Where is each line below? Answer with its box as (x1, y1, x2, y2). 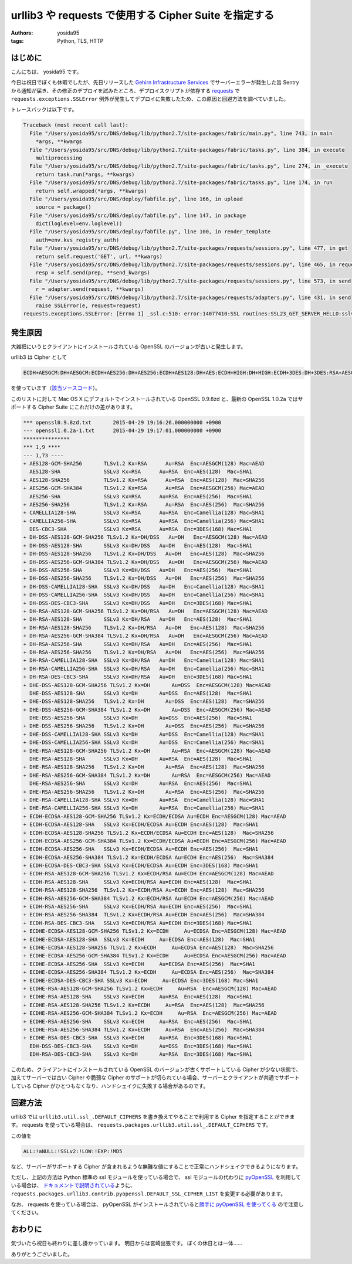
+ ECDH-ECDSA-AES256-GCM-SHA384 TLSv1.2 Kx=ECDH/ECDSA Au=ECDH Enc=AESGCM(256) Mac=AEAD (23, 837, 287, 844)
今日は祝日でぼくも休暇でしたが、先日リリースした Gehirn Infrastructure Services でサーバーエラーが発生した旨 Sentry (11, 79, 299, 86)
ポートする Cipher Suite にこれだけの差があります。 (11, 403, 136, 410)
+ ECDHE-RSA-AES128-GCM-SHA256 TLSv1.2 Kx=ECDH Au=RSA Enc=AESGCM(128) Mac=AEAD (23, 985, 277, 992)
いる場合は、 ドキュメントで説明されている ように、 (11, 1182, 136, 1189)
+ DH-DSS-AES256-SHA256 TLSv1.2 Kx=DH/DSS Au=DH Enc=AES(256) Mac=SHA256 (23, 575, 265, 582)
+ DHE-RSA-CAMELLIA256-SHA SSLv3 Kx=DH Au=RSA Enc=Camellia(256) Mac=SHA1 (23, 805, 265, 811)
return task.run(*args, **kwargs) (35, 171, 135, 178)
